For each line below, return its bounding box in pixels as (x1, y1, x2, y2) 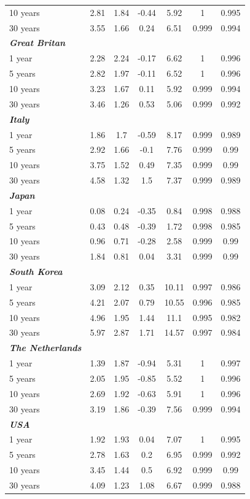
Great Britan (9, 36, 66, 49)
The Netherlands (9, 341, 82, 354)
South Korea (9, 265, 63, 278)
